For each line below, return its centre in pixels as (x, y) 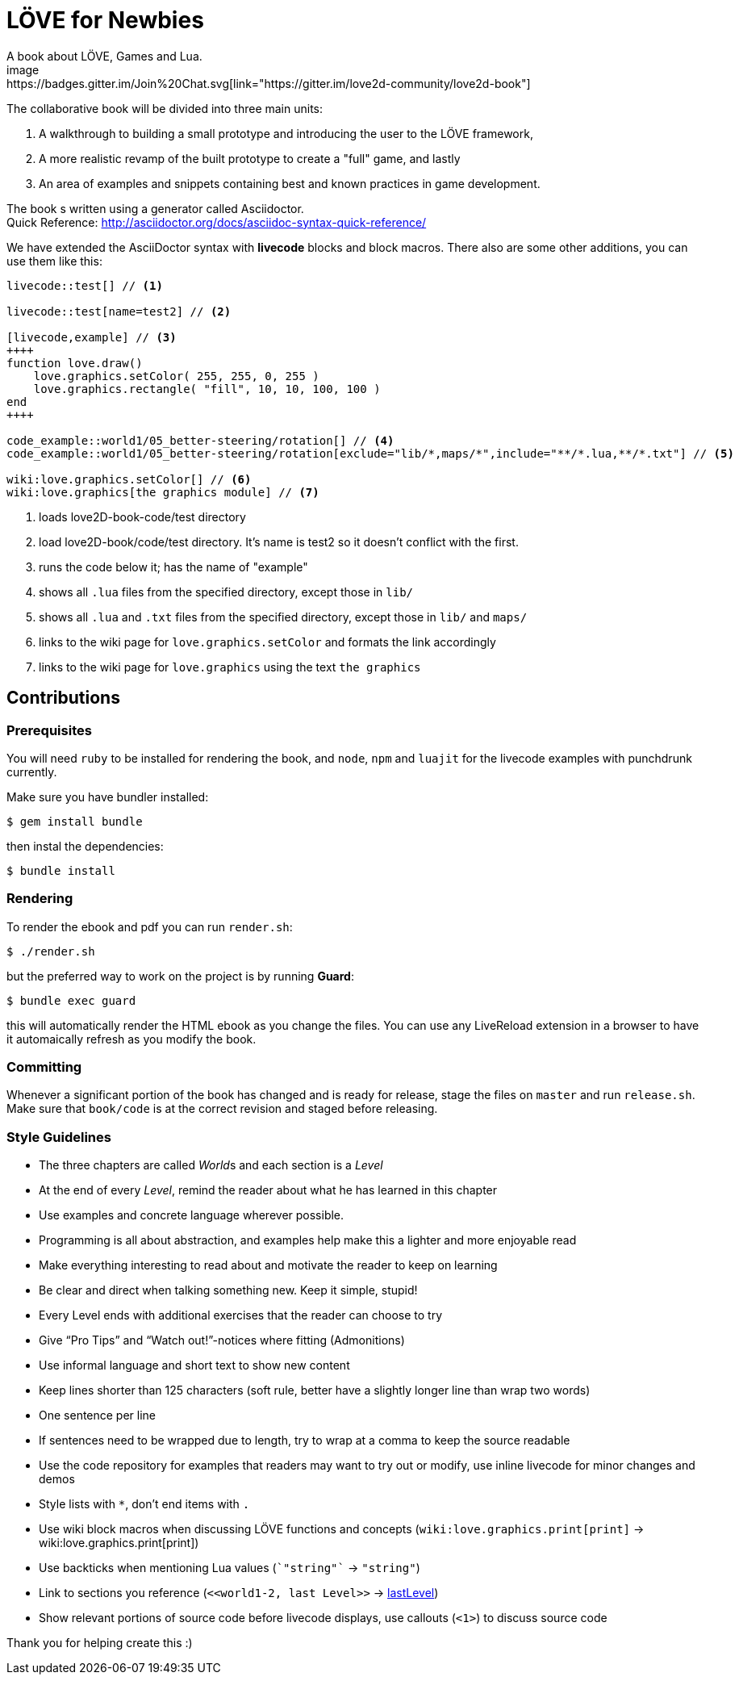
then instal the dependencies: (85, 846)
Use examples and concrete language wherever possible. (192, 1215)
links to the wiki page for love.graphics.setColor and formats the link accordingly (267, 642)
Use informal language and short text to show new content (194, 1365)
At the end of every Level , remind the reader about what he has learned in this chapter (268, 1190)
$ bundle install (61, 870)
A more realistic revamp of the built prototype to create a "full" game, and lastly (250, 158)
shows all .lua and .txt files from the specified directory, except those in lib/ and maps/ (283, 617)
